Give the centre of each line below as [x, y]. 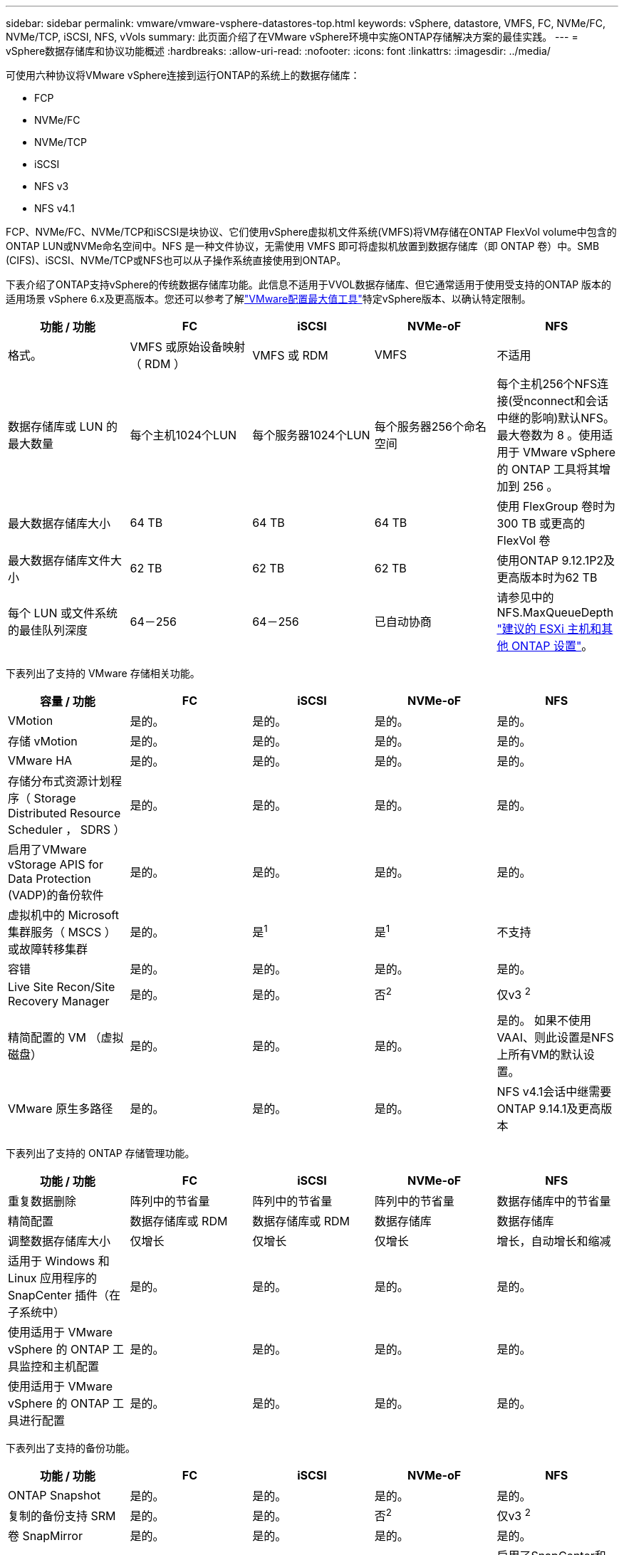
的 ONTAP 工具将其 [548, 469]
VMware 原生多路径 [61, 1109]
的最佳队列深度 [48, 630]
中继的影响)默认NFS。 [556, 418]
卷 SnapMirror [45, 1536]
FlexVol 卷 [524, 540]
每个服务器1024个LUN [311, 435]
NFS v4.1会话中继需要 [554, 1091]
